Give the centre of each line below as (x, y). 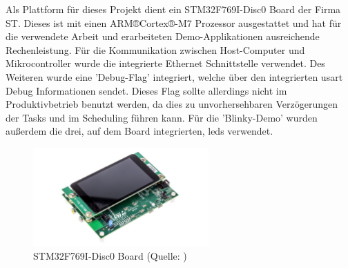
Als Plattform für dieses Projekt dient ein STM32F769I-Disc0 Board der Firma (173, 9)
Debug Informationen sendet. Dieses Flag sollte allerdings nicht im (146, 90)
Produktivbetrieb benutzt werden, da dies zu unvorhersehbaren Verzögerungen (172, 104)
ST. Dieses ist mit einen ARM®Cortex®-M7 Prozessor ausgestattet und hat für (174, 22)
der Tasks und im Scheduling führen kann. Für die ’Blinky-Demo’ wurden (162, 117)
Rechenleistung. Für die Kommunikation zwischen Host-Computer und (155, 49)
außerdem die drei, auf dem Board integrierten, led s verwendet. (139, 131)
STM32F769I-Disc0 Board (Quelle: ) (110, 256)
